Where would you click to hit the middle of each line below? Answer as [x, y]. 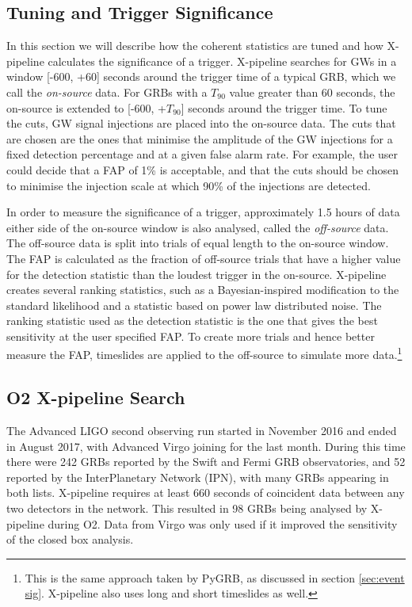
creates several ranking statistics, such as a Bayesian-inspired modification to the [203, 290]
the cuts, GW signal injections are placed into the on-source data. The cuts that [201, 123]
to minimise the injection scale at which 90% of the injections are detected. [189, 185]
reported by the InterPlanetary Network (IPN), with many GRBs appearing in [198, 477]
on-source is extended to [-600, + [87, 107]
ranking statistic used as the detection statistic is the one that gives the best [192, 321]
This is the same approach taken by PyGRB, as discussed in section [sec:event [215, 577]
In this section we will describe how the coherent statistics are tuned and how [195, 46]
